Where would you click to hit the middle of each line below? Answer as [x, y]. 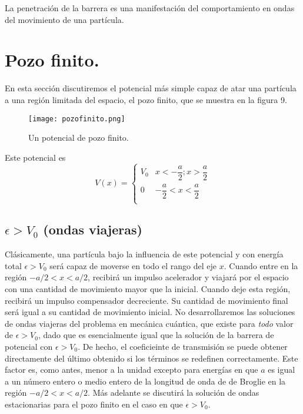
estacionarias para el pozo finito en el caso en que [94, 404]
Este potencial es [35, 157]
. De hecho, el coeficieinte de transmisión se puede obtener [183, 347]
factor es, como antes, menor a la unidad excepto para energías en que [131, 370]
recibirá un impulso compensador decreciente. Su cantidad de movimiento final [146, 300]
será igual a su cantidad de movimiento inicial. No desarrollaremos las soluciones [150, 312]
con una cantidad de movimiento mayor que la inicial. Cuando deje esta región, [148, 289]
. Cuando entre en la [261, 265]
